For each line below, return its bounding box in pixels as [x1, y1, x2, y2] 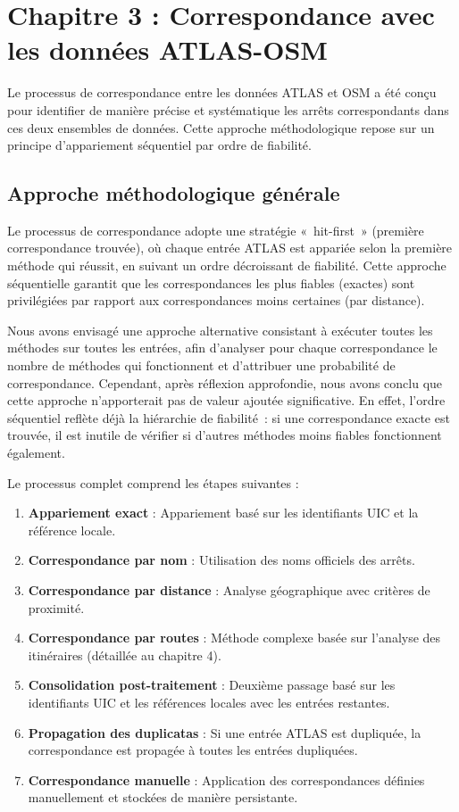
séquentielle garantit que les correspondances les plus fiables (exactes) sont [7, 273, 415, 292]
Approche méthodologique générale [7, 179, 340, 207]
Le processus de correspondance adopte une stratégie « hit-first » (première [7, 220, 424, 239]
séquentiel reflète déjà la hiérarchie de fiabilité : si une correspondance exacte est [7, 408, 450, 427]
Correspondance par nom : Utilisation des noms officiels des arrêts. [28, 551, 415, 569]
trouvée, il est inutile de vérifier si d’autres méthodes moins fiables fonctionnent [7, 426, 442, 444]
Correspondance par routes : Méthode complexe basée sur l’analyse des [28, 628, 441, 647]
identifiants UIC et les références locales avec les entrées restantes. [28, 692, 390, 711]
